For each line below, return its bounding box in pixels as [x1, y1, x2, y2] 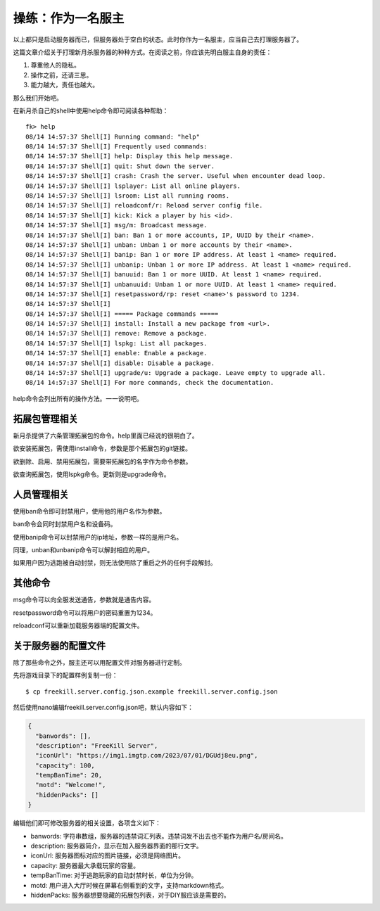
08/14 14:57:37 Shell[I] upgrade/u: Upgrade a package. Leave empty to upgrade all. [25, 369, 327, 377]
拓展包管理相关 [13, 412, 78, 425]
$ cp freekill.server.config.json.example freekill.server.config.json [25, 687, 278, 696]
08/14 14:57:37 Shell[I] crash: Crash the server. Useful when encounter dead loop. [25, 172, 327, 180]
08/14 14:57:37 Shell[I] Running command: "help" [25, 132, 201, 141]
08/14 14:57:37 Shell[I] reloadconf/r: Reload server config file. [25, 201, 263, 210]
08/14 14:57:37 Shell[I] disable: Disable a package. [25, 359, 215, 367]
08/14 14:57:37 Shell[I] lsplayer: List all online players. [25, 181, 241, 190]
